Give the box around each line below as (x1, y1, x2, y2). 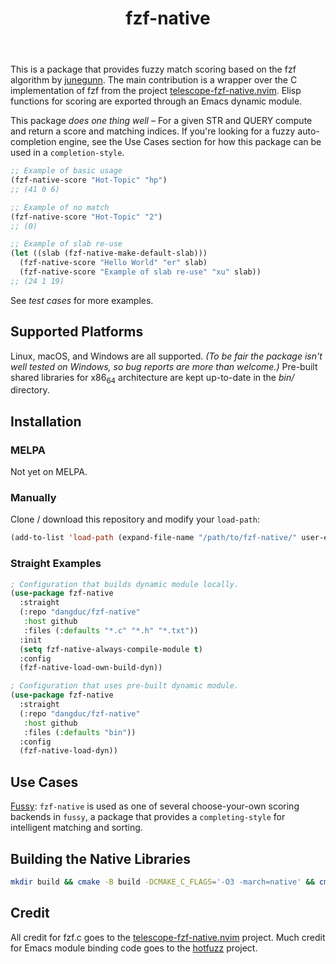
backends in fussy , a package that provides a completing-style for (10, 811, 286, 823)
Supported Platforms (10, 323, 144, 341)
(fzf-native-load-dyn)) (19, 746, 118, 756)
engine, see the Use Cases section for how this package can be (58, 136, 322, 148)
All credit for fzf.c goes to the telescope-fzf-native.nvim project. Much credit (10, 931, 326, 943)
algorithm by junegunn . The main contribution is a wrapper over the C (10, 74, 298, 86)
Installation (10, 413, 82, 430)
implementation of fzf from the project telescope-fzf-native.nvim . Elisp (10, 85, 302, 97)
